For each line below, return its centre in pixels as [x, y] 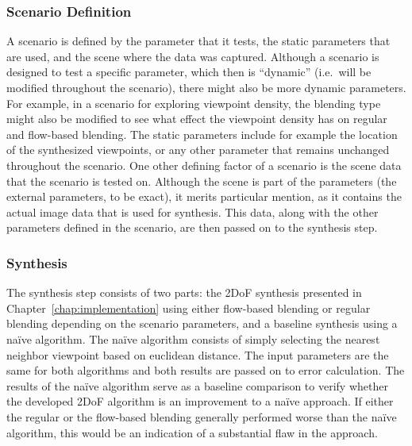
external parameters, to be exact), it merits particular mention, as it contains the [204, 196]
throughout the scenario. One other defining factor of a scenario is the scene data [204, 165]
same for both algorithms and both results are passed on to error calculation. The [206, 370]
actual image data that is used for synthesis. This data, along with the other [193, 211]
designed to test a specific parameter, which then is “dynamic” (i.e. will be [189, 72]
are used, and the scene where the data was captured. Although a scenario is [193, 56]
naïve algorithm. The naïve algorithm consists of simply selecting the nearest [193, 338]
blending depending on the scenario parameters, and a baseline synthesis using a [202, 323]
